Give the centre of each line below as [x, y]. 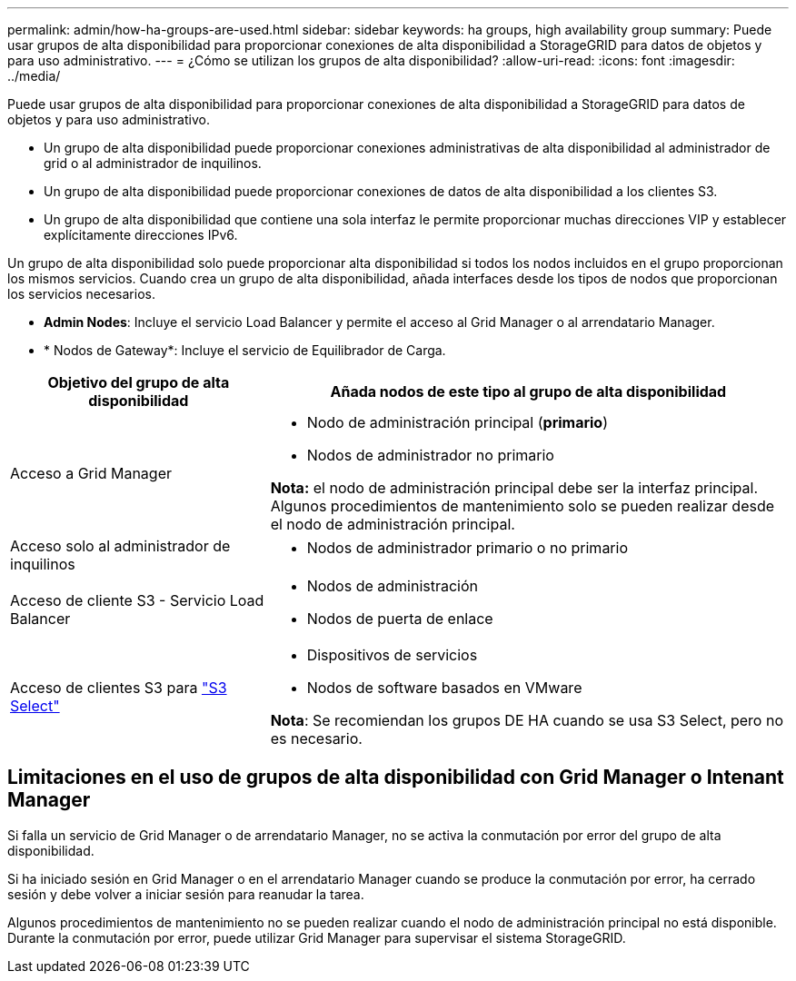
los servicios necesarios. [81, 294]
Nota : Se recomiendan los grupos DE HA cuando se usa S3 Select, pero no [527, 720]
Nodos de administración [393, 586]
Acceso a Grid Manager [91, 473]
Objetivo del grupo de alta [139, 382]
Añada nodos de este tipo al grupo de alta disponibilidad [528, 391]
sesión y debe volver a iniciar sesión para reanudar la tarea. [186, 894]
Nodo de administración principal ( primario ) [458, 422]
